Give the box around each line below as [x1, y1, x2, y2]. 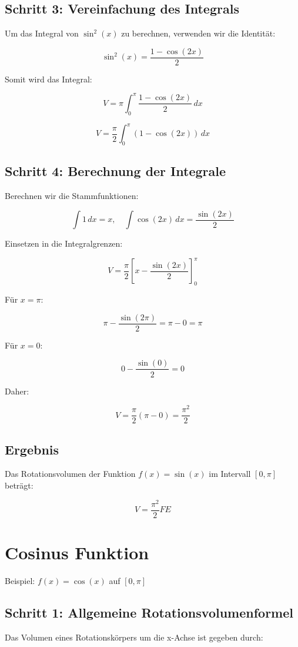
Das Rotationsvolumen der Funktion [5, 467, 136, 480]
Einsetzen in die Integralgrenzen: [5, 237, 123, 250]
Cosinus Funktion [5, 540, 149, 564]
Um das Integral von [5, 27, 79, 39]
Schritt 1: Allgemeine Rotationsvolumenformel [5, 603, 293, 621]
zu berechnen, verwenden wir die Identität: [121, 27, 276, 39]
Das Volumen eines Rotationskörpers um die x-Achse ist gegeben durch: [5, 631, 263, 643]
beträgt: [5, 479, 34, 492]
